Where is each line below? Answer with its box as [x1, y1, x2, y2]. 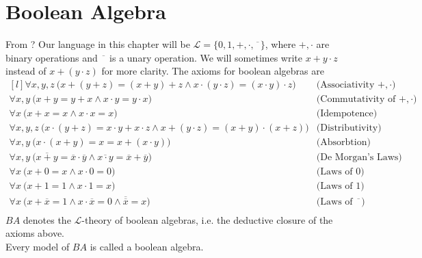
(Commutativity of [316, 94, 396, 104]
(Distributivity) [316, 123, 382, 133]
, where [265, 37, 296, 51]
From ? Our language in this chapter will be [5, 37, 190, 51]
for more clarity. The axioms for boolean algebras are [101, 64, 324, 78]
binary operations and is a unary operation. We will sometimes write [5, 50, 302, 64]
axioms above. [5, 226, 65, 240]
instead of [5, 64, 47, 78]
